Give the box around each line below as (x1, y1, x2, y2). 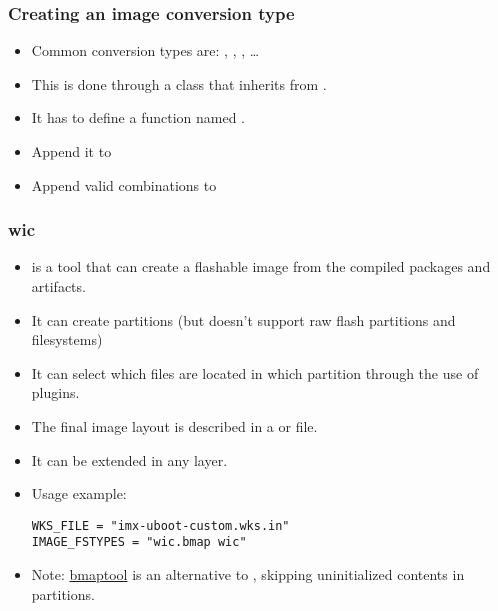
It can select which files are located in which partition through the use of (31, 362, 479, 383)
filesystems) (31, 329, 103, 350)
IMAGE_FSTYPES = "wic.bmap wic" (31, 535, 247, 550)
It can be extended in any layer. (31, 449, 228, 470)
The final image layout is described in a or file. (31, 415, 318, 436)
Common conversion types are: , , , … (31, 40, 260, 61)
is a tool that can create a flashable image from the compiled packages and (31, 256, 491, 277)
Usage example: (31, 483, 127, 504)
